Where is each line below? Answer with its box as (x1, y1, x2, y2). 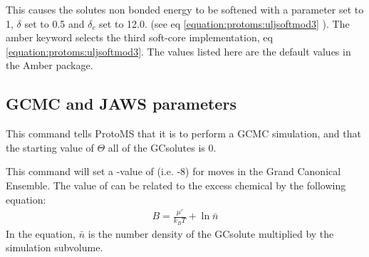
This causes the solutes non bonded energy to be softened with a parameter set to (6, 2, 364, 16)
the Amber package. (6, 58, 93, 73)
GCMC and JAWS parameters (6, 93, 237, 115)
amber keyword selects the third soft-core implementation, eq (6, 30, 273, 45)
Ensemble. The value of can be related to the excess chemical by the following (6, 177, 346, 192)
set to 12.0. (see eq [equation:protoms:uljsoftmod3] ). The (99, 16, 350, 31)
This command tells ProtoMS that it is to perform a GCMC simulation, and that (6, 126, 361, 141)
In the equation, (6, 226, 76, 241)
